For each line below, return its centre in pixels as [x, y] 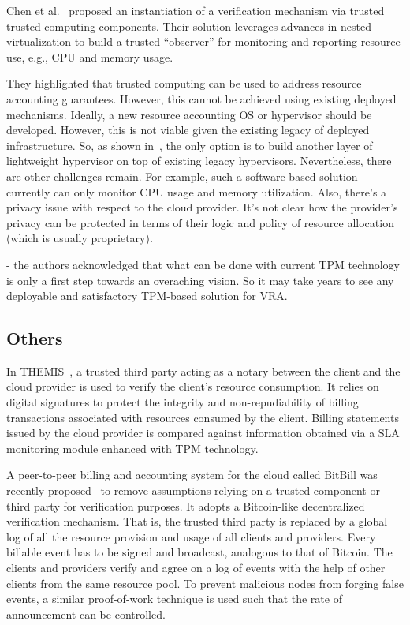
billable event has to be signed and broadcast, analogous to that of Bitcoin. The [199, 552]
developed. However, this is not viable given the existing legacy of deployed [188, 130]
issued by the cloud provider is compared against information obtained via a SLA [203, 433]
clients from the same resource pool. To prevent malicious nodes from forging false [205, 583]
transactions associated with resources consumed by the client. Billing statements [203, 417]
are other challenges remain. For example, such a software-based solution [182, 176]
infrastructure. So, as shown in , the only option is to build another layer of [190, 145]
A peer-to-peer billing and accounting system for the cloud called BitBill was [192, 475]
